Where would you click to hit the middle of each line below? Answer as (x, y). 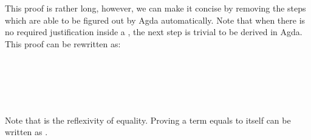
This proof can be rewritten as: (63, 43)
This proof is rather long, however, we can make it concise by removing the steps (155, 8)
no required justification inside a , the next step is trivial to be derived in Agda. (154, 32)
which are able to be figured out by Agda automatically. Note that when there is (155, 20)
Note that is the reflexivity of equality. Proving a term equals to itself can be (148, 120)
